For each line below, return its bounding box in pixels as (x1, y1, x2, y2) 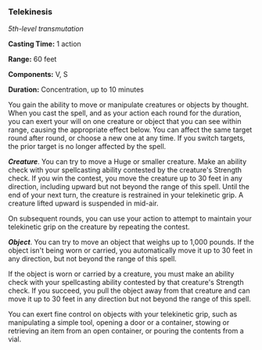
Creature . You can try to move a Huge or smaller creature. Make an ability (8, 157, 247, 166)
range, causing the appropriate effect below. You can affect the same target (8, 125, 253, 135)
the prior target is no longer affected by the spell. (8, 142, 167, 151)
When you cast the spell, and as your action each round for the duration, (8, 108, 242, 118)
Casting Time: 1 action (8, 39, 82, 49)
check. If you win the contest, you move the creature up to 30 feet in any (8, 173, 242, 183)
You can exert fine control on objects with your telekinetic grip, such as (8, 309, 238, 319)
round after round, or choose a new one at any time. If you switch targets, (8, 133, 246, 143)
